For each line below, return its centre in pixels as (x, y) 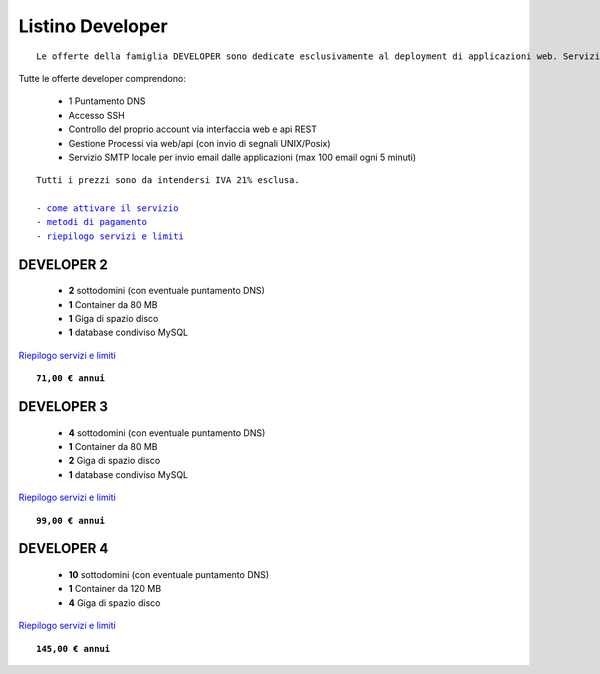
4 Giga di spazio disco (114, 602)
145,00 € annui (73, 648)
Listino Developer (93, 26)
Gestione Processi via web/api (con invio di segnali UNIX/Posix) (199, 143)
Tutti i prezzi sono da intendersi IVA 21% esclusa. (168, 180)
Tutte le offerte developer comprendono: (102, 78)
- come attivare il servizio (107, 208)
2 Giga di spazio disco (114, 461)
